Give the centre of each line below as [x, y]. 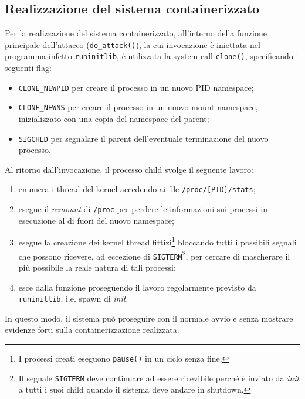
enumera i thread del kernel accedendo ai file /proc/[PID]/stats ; [137, 189]
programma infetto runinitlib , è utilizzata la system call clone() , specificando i [152, 56]
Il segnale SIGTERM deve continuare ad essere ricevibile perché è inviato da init [159, 378]
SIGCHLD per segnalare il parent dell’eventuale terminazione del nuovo [143, 138]
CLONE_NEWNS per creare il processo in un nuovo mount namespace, [138, 107]
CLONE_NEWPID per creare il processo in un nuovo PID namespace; [136, 87]
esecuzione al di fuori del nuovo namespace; [96, 220]
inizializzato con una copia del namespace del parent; [114, 119]
